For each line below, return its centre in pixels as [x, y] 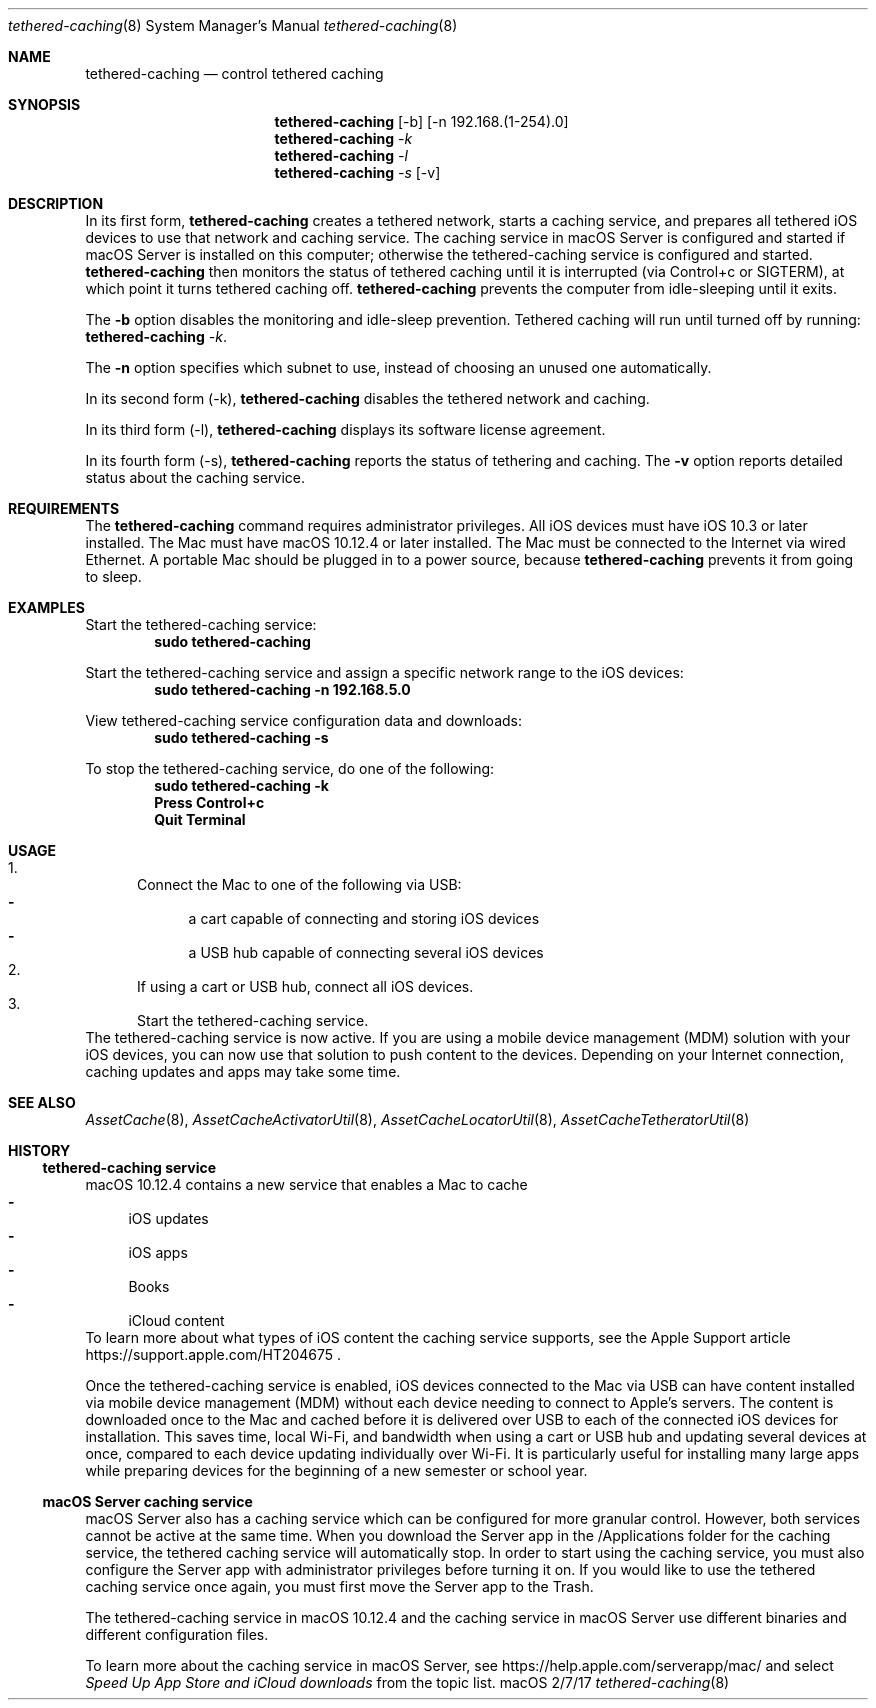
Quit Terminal [200, 819]
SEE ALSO [42, 1102]
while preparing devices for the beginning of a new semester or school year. [336, 1470]
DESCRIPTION [56, 203]
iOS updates [168, 1218]
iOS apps [158, 1252]
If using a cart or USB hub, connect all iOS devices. [305, 986]
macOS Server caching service [147, 1501]
